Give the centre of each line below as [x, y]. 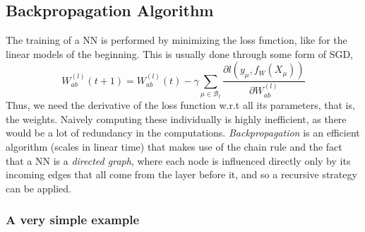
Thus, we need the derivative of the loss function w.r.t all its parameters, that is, [180, 105]
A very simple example [72, 220]
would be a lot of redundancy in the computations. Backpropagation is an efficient [183, 133]
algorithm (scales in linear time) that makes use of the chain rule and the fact [174, 146]
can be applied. [38, 188]
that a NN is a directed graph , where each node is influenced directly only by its [178, 160]
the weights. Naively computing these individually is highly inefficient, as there [176, 118]
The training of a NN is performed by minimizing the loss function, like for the [176, 40]
